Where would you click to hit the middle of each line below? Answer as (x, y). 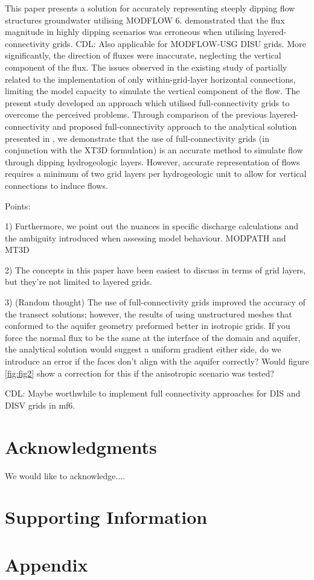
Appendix (46, 564)
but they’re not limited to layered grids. (78, 282)
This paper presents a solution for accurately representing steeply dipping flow (150, 8)
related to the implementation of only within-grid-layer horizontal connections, (150, 79)
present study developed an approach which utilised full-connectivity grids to (147, 102)
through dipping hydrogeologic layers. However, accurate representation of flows (152, 161)
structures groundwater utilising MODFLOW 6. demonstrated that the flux (145, 20)
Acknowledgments (81, 446)
